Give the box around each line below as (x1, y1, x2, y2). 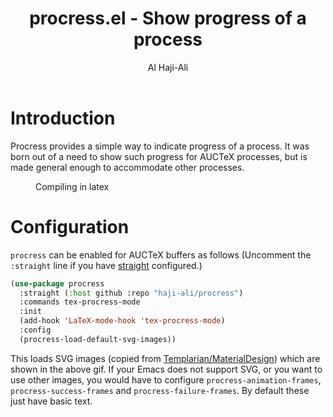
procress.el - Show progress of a (29, 7, 307, 30)
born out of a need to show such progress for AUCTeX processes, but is (10, 150, 308, 162)
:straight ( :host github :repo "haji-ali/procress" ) (19, 288, 244, 298)
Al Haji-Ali (147, 61, 189, 73)
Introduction (10, 107, 116, 129)
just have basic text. (10, 395, 93, 407)
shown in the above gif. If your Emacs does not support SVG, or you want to (10, 363, 323, 375)
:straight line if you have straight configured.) (10, 259, 203, 271)
